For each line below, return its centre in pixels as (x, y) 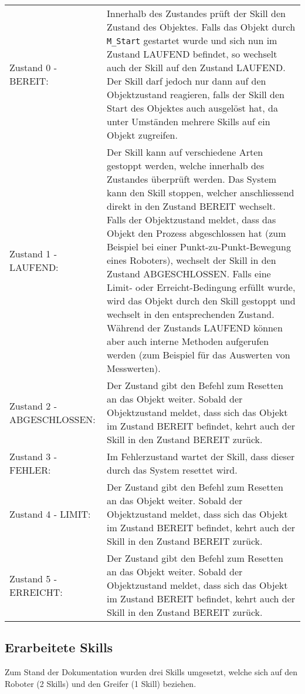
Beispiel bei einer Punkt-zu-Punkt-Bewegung (199, 247)
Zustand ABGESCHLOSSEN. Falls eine (189, 274)
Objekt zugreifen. (142, 135)
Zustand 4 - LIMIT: (50, 514)
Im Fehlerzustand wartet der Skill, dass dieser (201, 456)
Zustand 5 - (33, 578)
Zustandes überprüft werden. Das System (192, 179)
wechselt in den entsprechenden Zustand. (190, 314)
